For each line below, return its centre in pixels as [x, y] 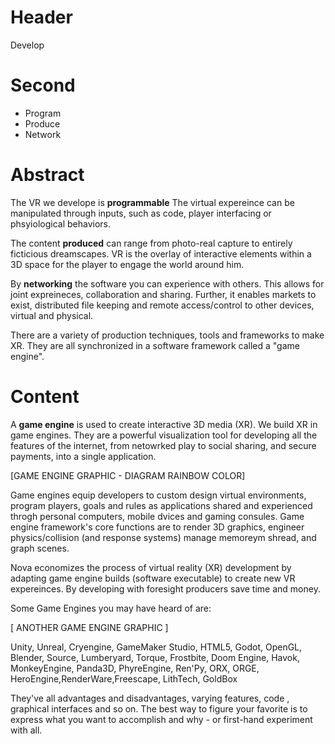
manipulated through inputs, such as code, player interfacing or [141, 213]
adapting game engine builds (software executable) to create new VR [153, 578]
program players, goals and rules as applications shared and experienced [161, 505]
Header [41, 17]
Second [43, 85]
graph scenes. [40, 548]
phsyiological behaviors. [60, 223]
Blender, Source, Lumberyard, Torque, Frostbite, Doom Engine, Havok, [155, 657]
